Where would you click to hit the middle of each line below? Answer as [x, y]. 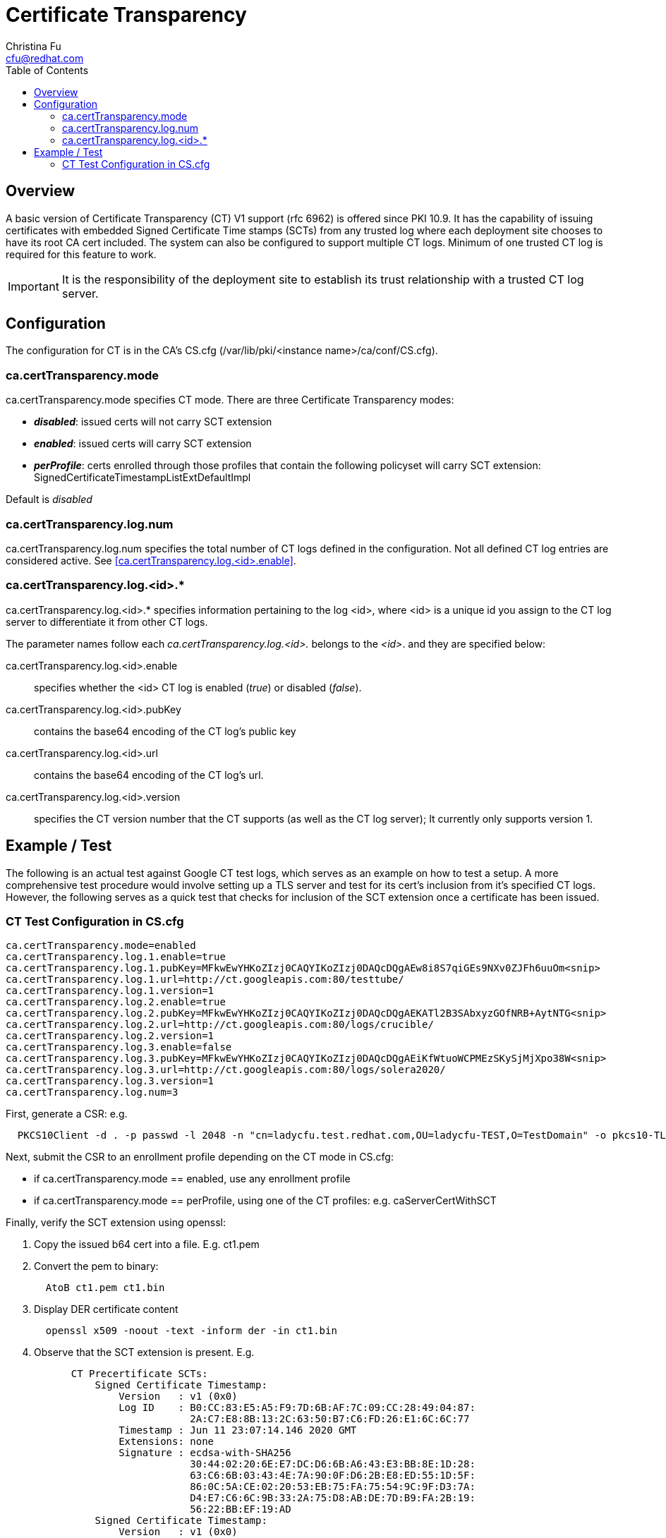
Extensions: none [166, 1442]
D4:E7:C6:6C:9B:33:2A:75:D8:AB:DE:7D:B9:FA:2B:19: [333, 1498]
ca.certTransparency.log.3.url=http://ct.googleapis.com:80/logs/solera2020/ [226, 1070]
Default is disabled [49, 499]
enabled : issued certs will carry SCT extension [143, 444]
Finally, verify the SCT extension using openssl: [116, 1223]
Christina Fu [34, 46]
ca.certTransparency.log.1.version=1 [110, 991]
